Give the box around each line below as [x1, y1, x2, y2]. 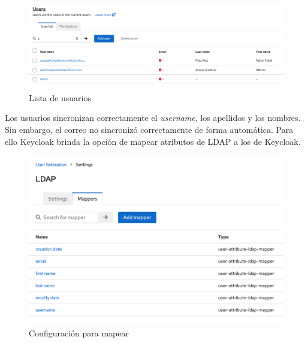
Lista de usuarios [29, 91, 91, 104]
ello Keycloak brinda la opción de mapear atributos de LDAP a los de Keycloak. [5, 135, 301, 147]
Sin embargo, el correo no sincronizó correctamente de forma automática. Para [5, 123, 294, 135]
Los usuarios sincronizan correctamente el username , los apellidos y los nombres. [5, 111, 301, 124]
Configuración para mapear [29, 327, 129, 339]
